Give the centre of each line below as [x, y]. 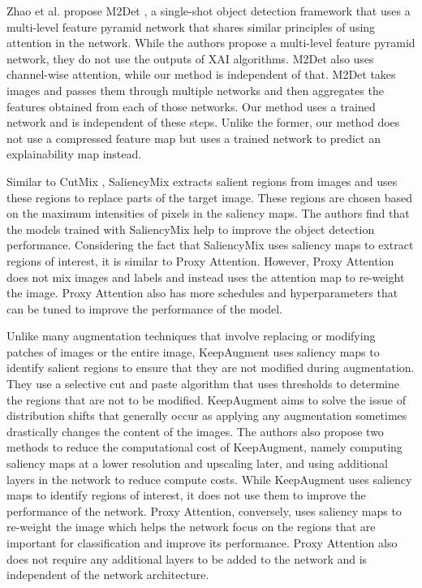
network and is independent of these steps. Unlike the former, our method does [203, 122]
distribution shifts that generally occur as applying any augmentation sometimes [207, 415]
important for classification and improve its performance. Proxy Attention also [202, 543]
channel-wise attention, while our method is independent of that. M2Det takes [201, 74]
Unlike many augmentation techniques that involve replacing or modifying [191, 336]
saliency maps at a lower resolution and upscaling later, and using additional [197, 463]
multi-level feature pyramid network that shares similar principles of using [191, 26]
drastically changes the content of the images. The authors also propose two [195, 431]
